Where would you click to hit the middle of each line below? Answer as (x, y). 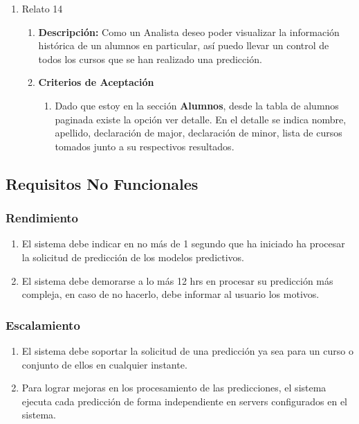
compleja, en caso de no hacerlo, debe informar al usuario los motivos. (171, 294)
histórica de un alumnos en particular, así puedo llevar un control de (184, 45)
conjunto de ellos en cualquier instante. (104, 364)
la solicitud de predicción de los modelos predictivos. (133, 257)
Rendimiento (42, 218)
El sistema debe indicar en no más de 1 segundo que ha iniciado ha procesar (183, 244)
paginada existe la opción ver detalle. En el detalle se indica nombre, (201, 119)
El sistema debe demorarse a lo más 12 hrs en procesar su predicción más (177, 280)
